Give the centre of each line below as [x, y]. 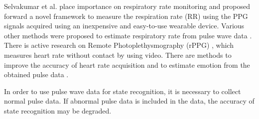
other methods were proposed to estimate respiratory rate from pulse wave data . [128, 35]
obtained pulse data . [36, 74]
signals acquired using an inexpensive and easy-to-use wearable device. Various [124, 26]
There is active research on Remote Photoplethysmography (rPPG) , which [119, 45]
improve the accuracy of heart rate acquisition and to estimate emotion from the [127, 64]
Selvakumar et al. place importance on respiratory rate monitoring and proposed [127, 6]
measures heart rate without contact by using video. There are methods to [118, 55]
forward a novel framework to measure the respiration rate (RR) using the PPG [126, 16]
